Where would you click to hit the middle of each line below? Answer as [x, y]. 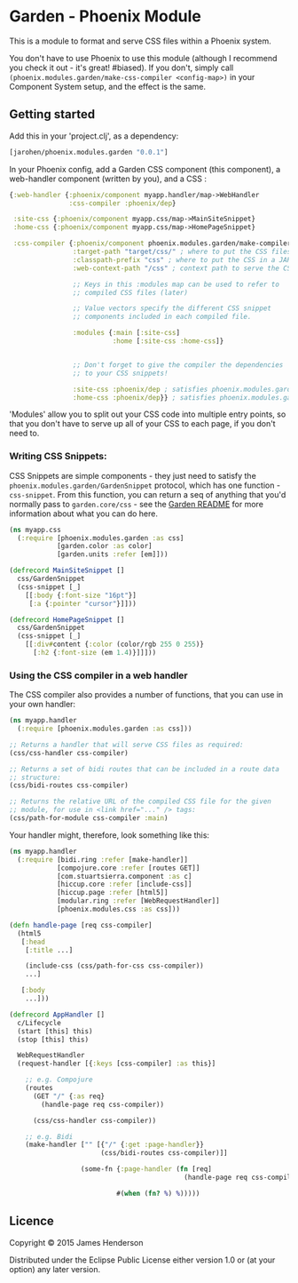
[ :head [33, 942]
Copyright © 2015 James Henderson [76, 1242]
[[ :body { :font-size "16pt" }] [81, 595]
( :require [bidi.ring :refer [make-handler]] [103, 859]
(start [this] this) [55, 1031]
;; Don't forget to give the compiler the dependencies [178, 365]
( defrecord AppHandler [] [57, 1015]
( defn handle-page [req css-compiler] [81, 925]
